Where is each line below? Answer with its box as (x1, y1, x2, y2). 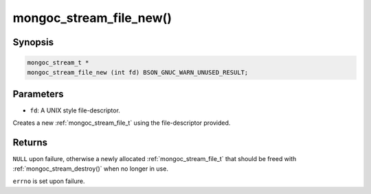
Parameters (12, 88, 64, 99)
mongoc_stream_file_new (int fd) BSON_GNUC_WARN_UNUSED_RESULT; (27, 69, 249, 76)
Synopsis (12, 36, 54, 48)
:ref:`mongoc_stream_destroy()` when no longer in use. (12, 165, 168, 173)
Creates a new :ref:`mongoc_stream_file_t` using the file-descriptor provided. (12, 119, 231, 127)
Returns (12, 137, 48, 149)
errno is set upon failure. (12, 177, 85, 185)
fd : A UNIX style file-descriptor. (30, 106, 120, 114)
